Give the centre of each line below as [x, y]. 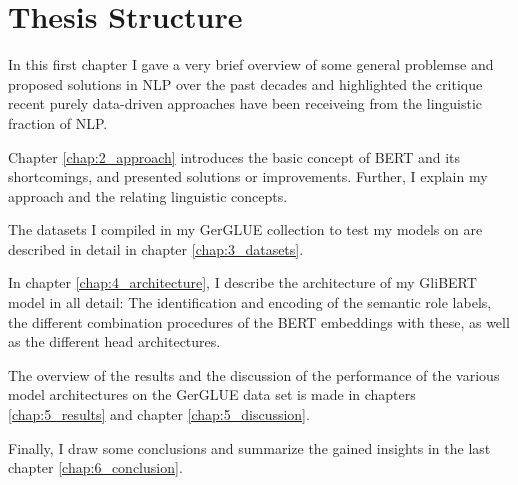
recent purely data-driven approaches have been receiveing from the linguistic [245, 103]
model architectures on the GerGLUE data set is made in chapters [212, 394]
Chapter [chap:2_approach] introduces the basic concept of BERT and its [234, 156]
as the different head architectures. [114, 341]
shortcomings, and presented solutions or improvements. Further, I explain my [248, 176]
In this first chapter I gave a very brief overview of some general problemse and [251, 64]
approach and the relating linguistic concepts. [148, 195]
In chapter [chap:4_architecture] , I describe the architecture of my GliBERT [242, 282]
